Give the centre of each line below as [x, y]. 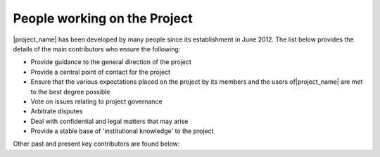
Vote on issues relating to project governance [97, 101]
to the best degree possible [70, 92]
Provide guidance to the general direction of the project [111, 62]
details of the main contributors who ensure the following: [97, 49]
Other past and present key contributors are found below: [96, 144]
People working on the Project [103, 18]
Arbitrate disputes [57, 111]
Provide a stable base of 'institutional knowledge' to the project [122, 131]
